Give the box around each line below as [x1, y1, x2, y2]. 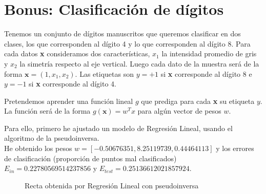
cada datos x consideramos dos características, [4, 48, 150, 59]
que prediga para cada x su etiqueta [141, 95, 255, 106]
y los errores [216, 143, 254, 154]
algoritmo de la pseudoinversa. [4, 133, 99, 143]
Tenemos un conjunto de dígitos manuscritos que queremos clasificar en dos [4, 28, 241, 39]
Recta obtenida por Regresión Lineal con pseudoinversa [25, 180, 199, 190]
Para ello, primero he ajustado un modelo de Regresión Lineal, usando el [4, 122, 233, 133]
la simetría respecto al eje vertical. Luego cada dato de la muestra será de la [19, 58, 259, 69]
